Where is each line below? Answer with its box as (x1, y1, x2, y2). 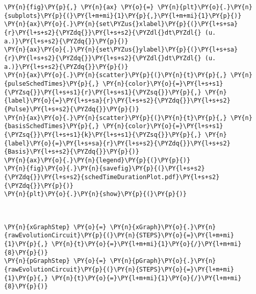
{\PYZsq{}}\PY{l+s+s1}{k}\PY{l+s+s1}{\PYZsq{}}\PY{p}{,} (4, 131, 201, 138)
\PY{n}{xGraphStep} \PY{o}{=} (4, 223, 107, 231)
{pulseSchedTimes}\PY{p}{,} (4, 80, 99, 87)
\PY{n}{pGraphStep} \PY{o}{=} (4, 257, 107, 265)
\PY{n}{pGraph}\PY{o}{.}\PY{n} (110, 257, 216, 265)
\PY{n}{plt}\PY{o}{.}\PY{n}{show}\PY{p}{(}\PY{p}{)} (4, 190, 187, 198)
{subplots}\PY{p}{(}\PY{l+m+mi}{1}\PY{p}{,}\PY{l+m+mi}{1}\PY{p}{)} (4, 12, 242, 19)
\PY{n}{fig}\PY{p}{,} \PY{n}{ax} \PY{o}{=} (4, 4, 154, 11)
